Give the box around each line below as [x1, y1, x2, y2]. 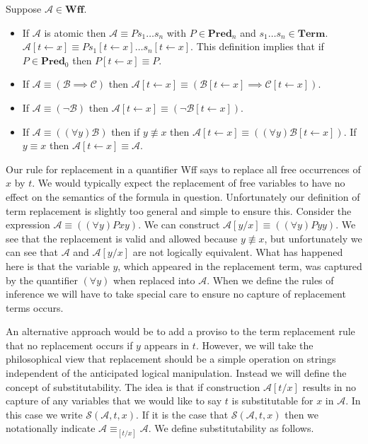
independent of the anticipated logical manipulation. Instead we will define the [6, 366, 347, 380]
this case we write [6, 407, 83, 421]
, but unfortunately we [264, 230, 362, 245]
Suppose [6, 1, 42, 16]
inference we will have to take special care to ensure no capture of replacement [6, 286, 346, 301]
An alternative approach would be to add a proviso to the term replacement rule [6, 324, 355, 339]
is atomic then [44, 25, 106, 40]
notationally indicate [6, 421, 96, 436]
